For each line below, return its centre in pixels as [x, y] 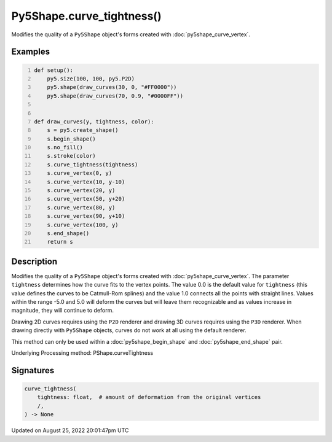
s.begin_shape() [72, 139]
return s [60, 242]
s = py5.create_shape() [83, 130]
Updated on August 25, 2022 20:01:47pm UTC [70, 430]
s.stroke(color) [72, 156]
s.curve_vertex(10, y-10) [86, 182]
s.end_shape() [68, 233]
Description [34, 261]
